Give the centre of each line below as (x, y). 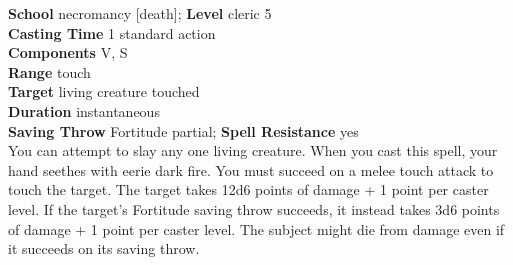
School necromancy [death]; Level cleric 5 (140, 13)
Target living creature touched (104, 91)
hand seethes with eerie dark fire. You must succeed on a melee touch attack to (251, 169)
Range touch (49, 71)
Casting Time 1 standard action (112, 32)
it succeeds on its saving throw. (104, 248)
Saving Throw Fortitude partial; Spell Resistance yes (183, 130)
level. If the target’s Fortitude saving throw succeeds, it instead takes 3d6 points (254, 208)
